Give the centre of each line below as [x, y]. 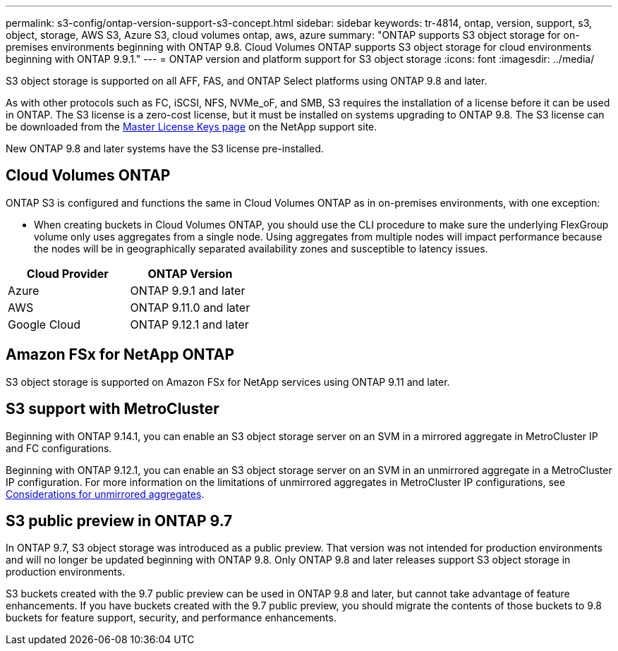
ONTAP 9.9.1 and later [188, 290]
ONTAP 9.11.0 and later [190, 307]
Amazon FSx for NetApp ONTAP [120, 355]
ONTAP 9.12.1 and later [189, 324]
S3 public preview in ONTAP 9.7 [119, 521]
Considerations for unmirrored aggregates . [105, 494]
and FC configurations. [59, 448]
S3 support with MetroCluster [113, 409]
